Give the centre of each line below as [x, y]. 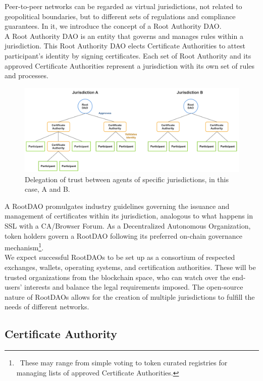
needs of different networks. [47, 307]
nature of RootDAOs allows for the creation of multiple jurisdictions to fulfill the [130, 296]
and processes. [27, 75]
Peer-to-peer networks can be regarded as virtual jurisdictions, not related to [123, 6]
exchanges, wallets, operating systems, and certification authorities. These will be [130, 267]
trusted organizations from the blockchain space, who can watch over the [117, 277]
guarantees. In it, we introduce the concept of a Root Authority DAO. [113, 26]
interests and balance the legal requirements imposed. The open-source [134, 287]
